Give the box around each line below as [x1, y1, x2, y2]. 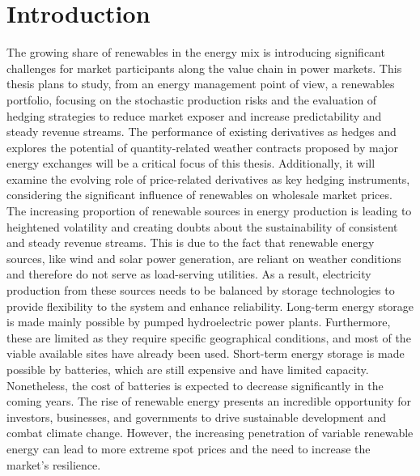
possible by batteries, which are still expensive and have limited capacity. [6, 361, 369, 377]
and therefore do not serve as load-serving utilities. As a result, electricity [6, 266, 371, 283]
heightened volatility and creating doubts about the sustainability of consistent [6, 218, 398, 235]
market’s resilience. [6, 456, 101, 473]
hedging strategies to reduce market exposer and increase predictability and [6, 107, 382, 124]
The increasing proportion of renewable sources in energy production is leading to [6, 202, 412, 219]
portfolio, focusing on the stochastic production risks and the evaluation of [6, 91, 377, 108]
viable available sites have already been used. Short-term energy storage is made [6, 345, 405, 362]
